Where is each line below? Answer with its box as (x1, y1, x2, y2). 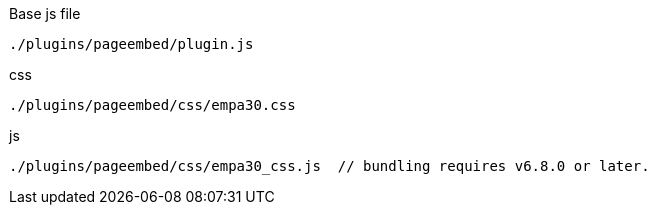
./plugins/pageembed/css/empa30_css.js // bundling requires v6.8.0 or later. (9, 158, 650, 174)
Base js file (9, 5, 81, 22)
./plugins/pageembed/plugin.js (9, 36, 254, 52)
